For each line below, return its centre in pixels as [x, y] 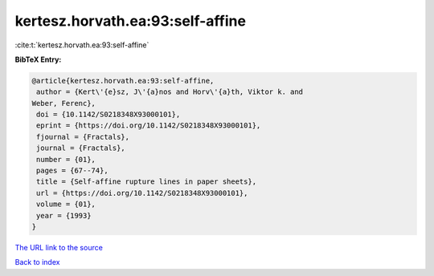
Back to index [37, 262]
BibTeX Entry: [38, 59]
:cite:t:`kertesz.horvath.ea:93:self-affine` [82, 45]
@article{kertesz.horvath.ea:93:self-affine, [123, 81]
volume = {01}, [66, 204]
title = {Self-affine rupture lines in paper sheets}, [147, 182]
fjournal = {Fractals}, [83, 137]
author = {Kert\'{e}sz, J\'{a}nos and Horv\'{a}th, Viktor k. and [170, 92]
